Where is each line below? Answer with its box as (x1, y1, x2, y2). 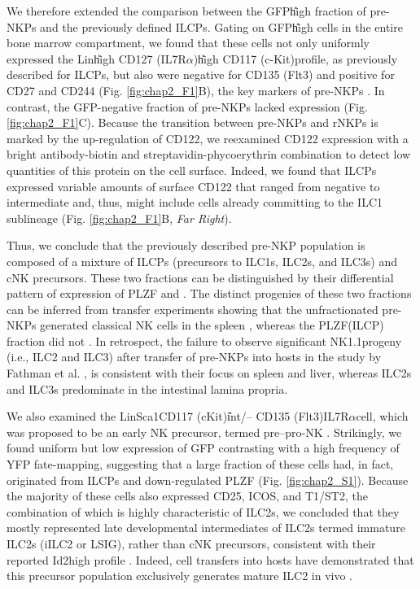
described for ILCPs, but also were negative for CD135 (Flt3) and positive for (7, 66, 395, 83)
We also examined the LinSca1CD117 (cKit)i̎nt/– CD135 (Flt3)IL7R (7, 408, 349, 425)
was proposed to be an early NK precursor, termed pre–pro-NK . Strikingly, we (7, 423, 402, 440)
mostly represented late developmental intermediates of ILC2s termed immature (7, 519, 405, 536)
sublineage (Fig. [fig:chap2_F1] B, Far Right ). (7, 209, 232, 226)
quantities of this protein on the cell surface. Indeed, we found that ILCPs (7, 161, 377, 178)
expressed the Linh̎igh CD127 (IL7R (7, 50, 186, 67)
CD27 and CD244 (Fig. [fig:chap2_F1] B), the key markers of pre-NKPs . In (7, 81, 385, 98)
